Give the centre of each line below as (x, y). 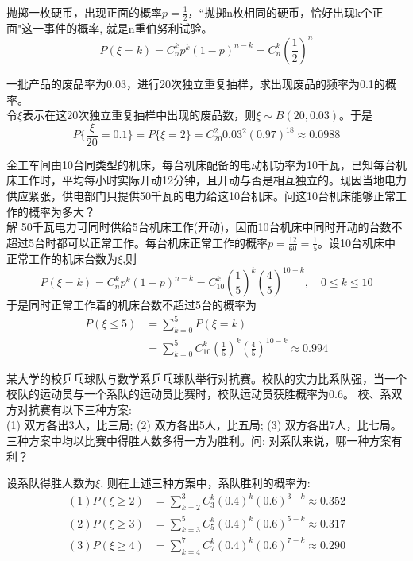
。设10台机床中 (357, 242)
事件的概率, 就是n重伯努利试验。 (128, 27)
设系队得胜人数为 (51, 483)
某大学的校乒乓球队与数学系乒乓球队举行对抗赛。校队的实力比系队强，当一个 (206, 378)
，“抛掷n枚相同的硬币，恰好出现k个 (280, 12)
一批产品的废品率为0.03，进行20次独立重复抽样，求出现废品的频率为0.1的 (196, 83)
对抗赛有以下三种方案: (74, 409)
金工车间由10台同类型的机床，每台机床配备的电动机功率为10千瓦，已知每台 (201, 164)
